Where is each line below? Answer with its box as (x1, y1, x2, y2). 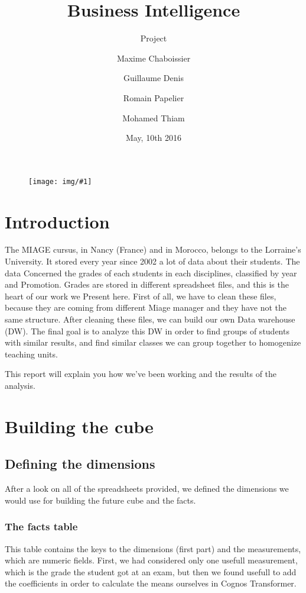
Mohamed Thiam (122, 111, 185, 124)
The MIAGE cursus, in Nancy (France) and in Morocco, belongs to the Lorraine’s (5, 243, 301, 256)
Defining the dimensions (5, 455, 155, 473)
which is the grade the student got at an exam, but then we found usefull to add (5, 565, 297, 578)
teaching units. (5, 347, 58, 360)
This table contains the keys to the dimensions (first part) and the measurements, (5, 542, 301, 555)
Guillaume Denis (123, 72, 184, 84)
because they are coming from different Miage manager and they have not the (5, 301, 287, 314)
